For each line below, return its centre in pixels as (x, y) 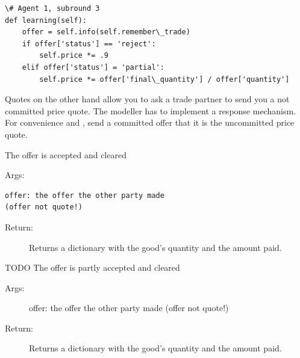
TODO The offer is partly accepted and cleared (92, 267)
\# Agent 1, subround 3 (52, 8)
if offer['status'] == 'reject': (89, 44)
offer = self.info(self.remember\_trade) (106, 32)
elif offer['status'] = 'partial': (93, 67)
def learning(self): (46, 20)
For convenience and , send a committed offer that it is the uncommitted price (150, 122)
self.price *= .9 (74, 56)
